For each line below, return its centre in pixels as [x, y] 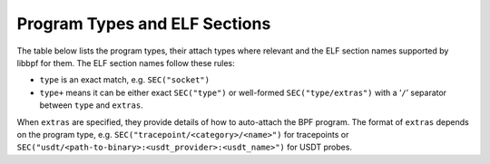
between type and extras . [92, 105]
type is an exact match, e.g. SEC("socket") [125, 80]
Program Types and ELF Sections [144, 24]
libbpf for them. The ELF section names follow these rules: [126, 63]
